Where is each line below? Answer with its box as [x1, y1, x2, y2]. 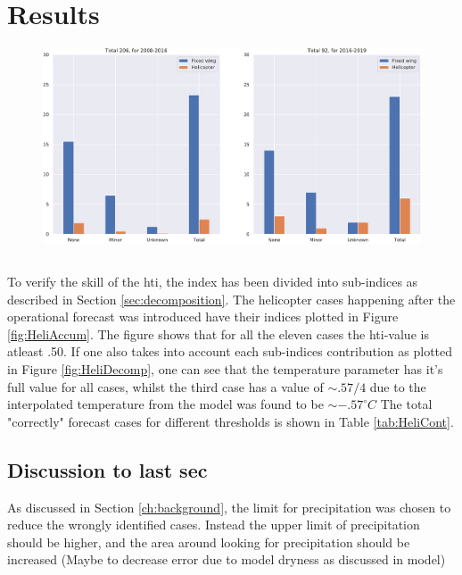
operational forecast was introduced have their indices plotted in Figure [7, 307, 399, 326]
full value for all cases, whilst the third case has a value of [7, 377, 324, 396]
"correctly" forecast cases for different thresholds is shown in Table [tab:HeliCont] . [7, 412, 454, 430]
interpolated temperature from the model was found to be [7, 395, 324, 413]
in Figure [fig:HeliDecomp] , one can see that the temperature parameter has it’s [7, 360, 443, 379]
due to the [369, 377, 426, 396]
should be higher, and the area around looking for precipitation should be [7, 532, 410, 551]
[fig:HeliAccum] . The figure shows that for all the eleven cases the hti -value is [7, 324, 429, 343]
